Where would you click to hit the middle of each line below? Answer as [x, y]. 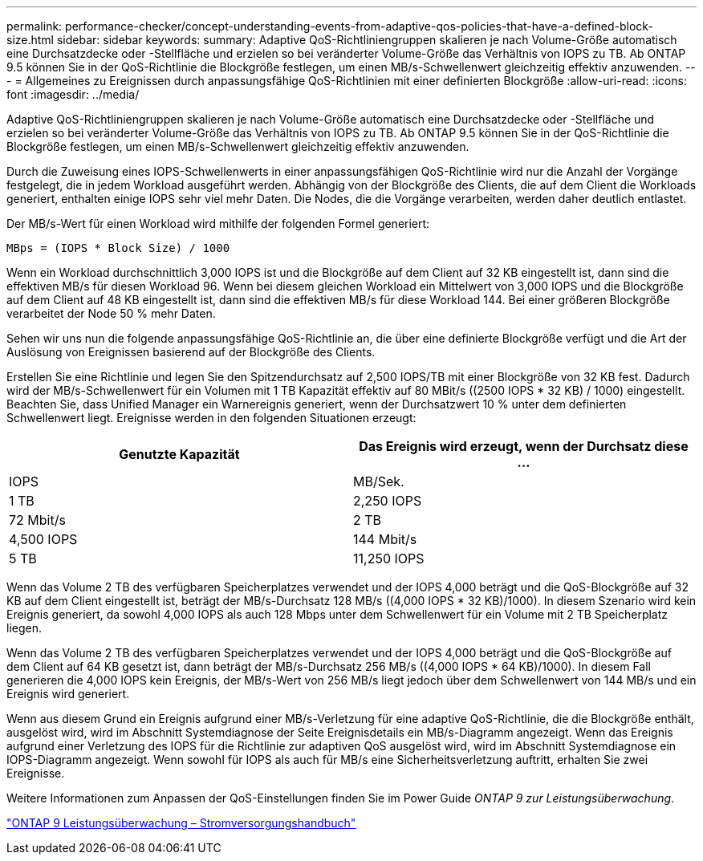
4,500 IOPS [43, 539]
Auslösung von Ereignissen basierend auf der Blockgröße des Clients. [191, 352]
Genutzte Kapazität [179, 454]
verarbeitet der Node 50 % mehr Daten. [111, 313]
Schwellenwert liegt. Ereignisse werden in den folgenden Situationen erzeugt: [211, 418]
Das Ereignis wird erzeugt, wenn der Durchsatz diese [524, 446]
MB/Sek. [379, 481]
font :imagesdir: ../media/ [73, 94]
